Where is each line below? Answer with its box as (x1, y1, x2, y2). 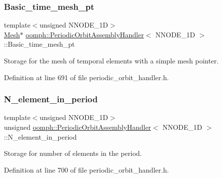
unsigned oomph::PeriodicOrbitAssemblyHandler (4, 122, 151, 132)
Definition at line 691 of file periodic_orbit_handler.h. (4, 72, 169, 82)
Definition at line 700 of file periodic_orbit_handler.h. (4, 164, 169, 175)
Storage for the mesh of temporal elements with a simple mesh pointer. (4, 56, 219, 65)
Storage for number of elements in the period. (4, 148, 142, 158)
